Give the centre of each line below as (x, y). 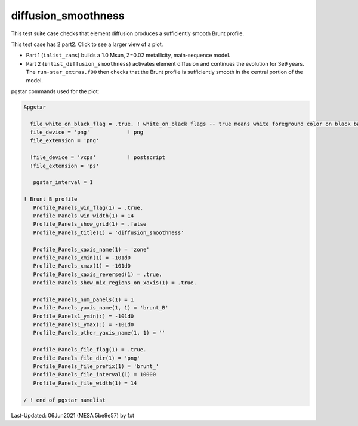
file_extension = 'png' (65, 141)
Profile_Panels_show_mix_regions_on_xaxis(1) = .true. (115, 283)
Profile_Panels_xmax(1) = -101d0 (82, 266)
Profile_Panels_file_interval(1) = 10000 (95, 375)
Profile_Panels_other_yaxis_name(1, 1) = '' (99, 333)
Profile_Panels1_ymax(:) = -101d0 (84, 325)
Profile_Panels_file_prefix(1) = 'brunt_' (96, 366)
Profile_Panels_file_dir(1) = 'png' (87, 358)
